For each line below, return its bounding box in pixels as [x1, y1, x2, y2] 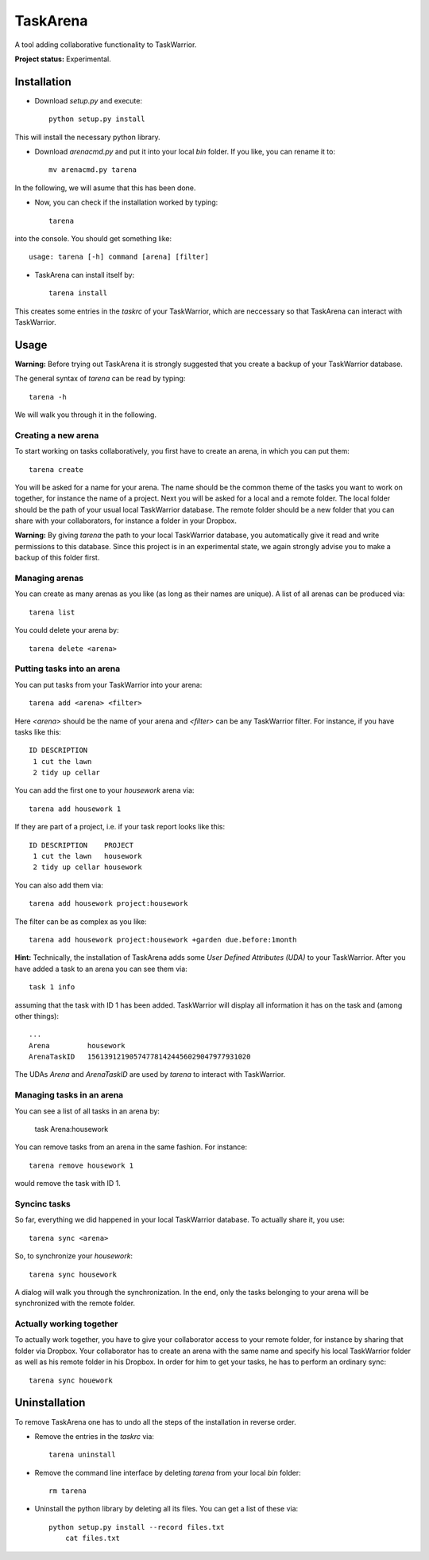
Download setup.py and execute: [34, 96, 143, 105]
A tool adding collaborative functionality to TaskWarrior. [14, 40, 197, 49]
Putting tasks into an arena [14, 663, 121, 674]
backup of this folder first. [14, 553, 100, 563]
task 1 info [29, 983, 75, 992]
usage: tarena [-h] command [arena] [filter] [29, 252, 210, 262]
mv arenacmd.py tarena [48, 166, 137, 174]
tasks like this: [14, 727, 61, 736]
